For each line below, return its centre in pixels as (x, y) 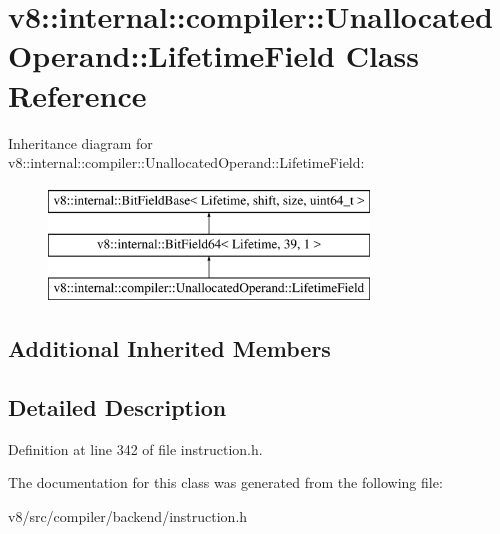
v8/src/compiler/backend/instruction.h (128, 515)
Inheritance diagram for (80, 142)
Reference (77, 94)
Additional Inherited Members (169, 348)
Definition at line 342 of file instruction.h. (135, 448)
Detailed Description (117, 406)
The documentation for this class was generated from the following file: (225, 482)
